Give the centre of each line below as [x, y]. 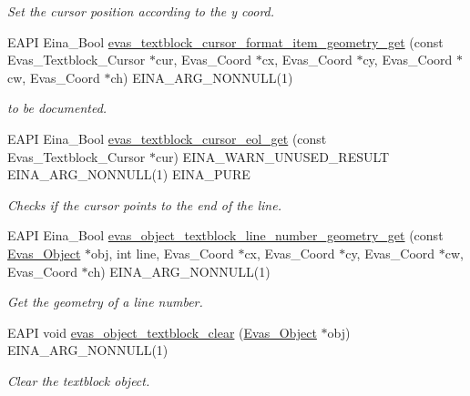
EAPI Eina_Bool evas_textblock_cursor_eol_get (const [167, 138]
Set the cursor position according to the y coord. [141, 11]
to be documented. [57, 108]
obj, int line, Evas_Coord [163, 253]
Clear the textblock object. [79, 380]
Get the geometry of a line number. [105, 302]
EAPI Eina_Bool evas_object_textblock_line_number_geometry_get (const [225, 235]
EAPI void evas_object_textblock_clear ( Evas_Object [162, 332]
